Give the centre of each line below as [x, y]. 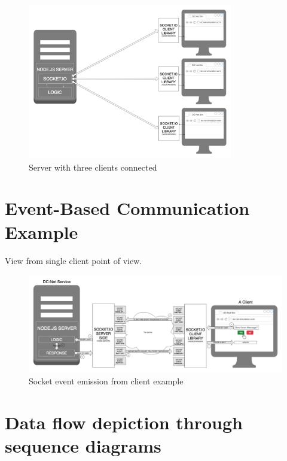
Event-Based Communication [127, 208]
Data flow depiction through [124, 422]
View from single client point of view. [74, 260]
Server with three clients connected [93, 167]
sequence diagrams [83, 445]
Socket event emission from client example [106, 380]
